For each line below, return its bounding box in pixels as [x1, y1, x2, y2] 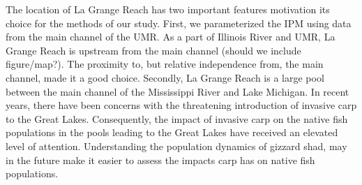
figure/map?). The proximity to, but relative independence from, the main [6, 57, 324, 71]
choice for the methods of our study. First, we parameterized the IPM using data [6, 15, 352, 30]
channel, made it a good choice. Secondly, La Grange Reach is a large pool [6, 70, 324, 84]
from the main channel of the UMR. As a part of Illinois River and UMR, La [6, 29, 335, 44]
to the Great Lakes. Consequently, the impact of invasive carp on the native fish [6, 111, 348, 126]
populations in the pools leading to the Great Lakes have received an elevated [6, 125, 338, 140]
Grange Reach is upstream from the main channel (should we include [6, 43, 301, 57]
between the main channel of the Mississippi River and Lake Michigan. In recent [6, 84, 349, 98]
